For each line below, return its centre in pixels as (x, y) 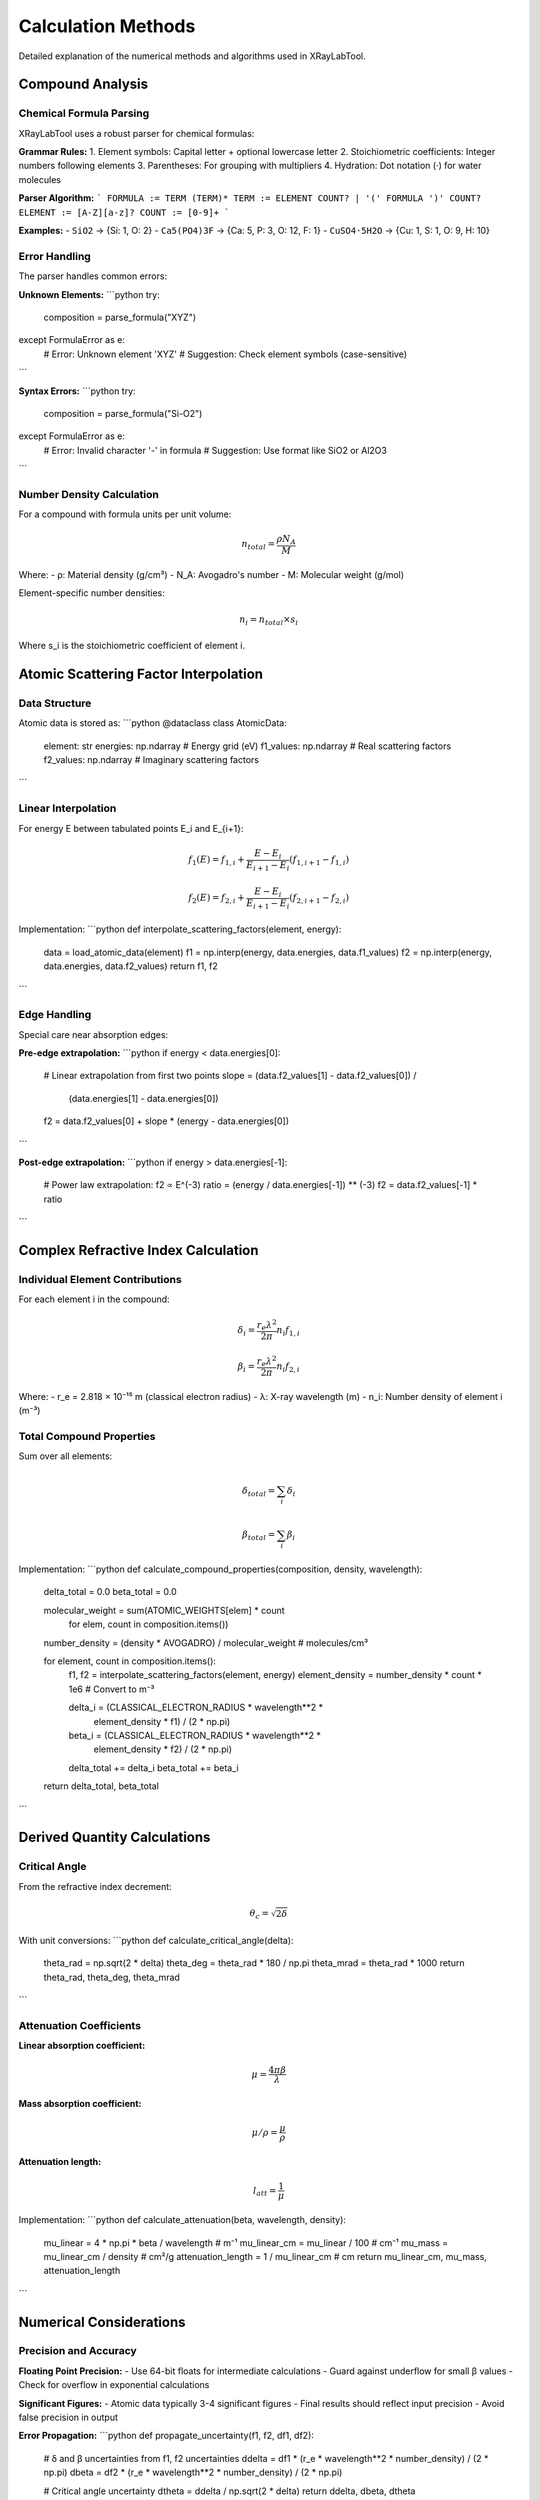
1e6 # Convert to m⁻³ (111, 1689)
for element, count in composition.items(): (130, 1661)
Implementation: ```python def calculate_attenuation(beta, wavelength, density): (182, 2220)
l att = (265, 2192)
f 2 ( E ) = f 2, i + (216, 899)
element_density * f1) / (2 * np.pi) (162, 1721)
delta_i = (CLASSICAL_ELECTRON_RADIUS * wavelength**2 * (196, 1707)
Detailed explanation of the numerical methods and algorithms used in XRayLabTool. (192, 56)
